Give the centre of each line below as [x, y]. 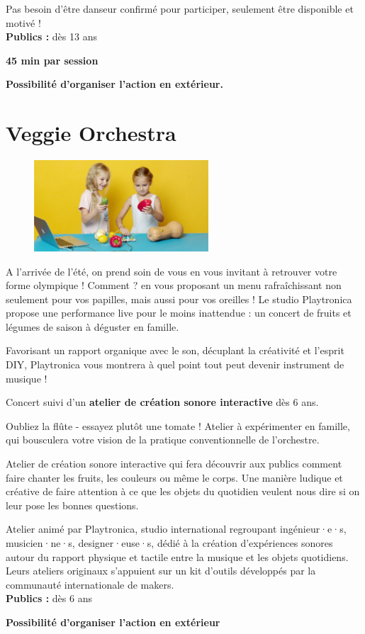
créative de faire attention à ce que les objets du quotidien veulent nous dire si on [183, 491]
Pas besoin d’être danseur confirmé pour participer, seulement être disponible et [180, 9]
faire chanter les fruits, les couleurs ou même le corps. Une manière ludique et [174, 477]
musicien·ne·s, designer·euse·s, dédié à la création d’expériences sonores [169, 543]
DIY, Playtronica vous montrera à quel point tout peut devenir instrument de [175, 364]
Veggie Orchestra [91, 133]
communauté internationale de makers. [90, 584]
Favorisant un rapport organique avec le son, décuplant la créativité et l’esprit [175, 350]
